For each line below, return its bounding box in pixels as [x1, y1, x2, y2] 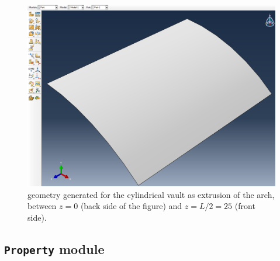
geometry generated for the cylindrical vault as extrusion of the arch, [27, 188, 275, 200]
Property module [4, 239, 105, 257]
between [27, 200, 57, 212]
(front [234, 200, 255, 212]
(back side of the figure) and [80, 200, 182, 212]
